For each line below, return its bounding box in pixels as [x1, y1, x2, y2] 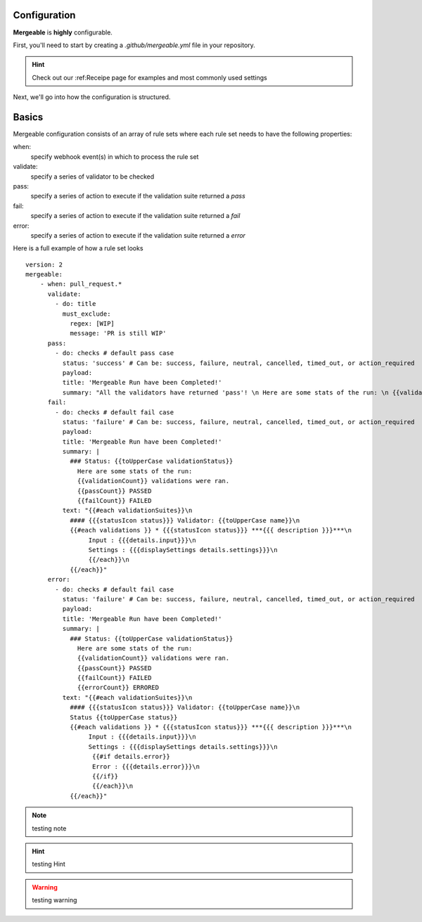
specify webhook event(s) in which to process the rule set [30, 152, 199, 161]
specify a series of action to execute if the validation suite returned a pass [30, 192, 245, 200]
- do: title [55, 300, 96, 308]
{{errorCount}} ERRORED [77, 684, 160, 692]
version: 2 [25, 260, 63, 269]
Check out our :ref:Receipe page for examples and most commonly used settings [32, 73, 267, 82]
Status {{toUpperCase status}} [70, 713, 178, 721]
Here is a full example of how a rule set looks [13, 244, 143, 252]
